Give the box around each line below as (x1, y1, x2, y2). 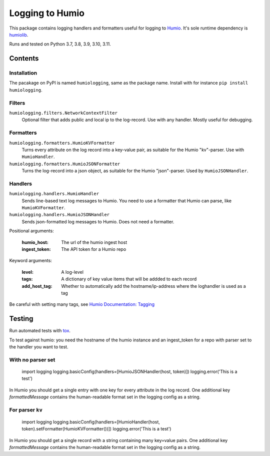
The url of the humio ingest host (61, 239, 127, 245)
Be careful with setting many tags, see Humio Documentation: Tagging (9, 301, 155, 307)
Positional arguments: (9, 228, 54, 234)
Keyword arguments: (9, 258, 52, 264)
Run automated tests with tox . (9, 328, 71, 334)
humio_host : (21, 239, 48, 245)
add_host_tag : (21, 283, 52, 289)
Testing (9, 314, 33, 323)
